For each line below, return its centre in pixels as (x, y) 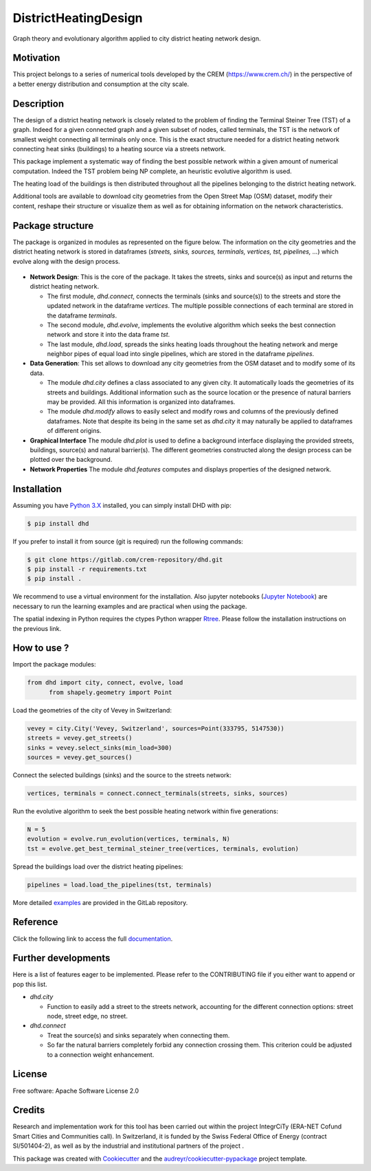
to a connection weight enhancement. (101, 1054)
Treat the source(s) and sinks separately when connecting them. (138, 1035)
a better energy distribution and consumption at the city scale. (101, 84)
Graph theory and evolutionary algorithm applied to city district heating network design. (137, 38)
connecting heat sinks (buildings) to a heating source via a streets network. (119, 148)
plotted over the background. (71, 460)
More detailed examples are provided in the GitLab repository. (100, 902)
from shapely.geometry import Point (111, 692)
